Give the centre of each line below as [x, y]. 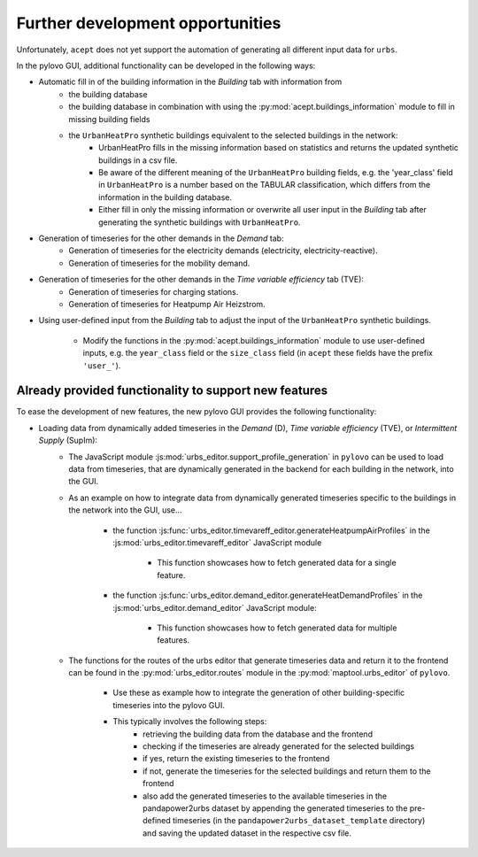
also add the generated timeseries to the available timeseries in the [265, 796]
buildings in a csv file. [138, 160]
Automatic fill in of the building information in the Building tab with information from [190, 82]
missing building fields [109, 119]
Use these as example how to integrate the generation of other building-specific [259, 693]
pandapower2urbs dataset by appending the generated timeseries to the [275, 808]
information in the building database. [166, 197]
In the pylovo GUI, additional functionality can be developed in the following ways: [166, 66]
